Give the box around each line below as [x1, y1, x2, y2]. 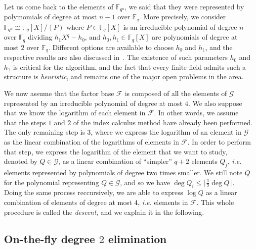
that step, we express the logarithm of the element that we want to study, [4, 146, 227, 156]
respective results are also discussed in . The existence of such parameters [4, 52, 228, 62]
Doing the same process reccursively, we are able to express [4, 187, 183, 198]
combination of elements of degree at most [4, 197, 132, 207]
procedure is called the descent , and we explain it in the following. [4, 206, 204, 217]
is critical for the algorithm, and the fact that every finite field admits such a [13, 61, 246, 72]
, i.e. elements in [137, 197, 188, 207]
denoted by [4, 156, 38, 166]
